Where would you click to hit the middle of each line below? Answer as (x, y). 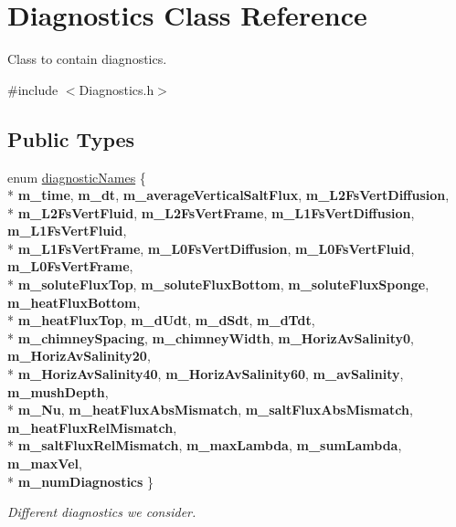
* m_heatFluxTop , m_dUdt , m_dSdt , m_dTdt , (161, 320)
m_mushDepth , (58, 391)
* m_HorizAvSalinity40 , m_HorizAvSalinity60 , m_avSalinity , (206, 374)
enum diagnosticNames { (77, 177)
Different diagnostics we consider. (102, 512)
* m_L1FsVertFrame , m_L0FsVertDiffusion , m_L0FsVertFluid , (211, 248)
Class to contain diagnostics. (87, 59)
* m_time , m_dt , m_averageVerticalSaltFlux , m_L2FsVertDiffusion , (228, 195)
